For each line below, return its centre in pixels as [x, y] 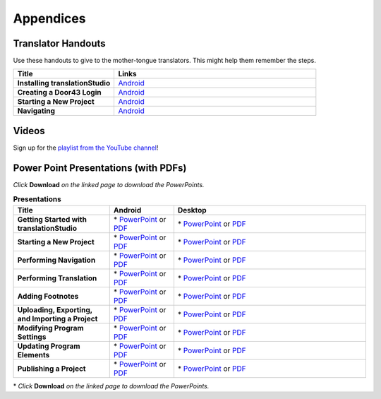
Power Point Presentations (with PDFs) [100, 168]
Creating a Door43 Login [59, 93]
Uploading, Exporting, [55, 309]
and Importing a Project [58, 318]
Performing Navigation [56, 260]
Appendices [49, 18]
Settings [32, 337]
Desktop [192, 210]
